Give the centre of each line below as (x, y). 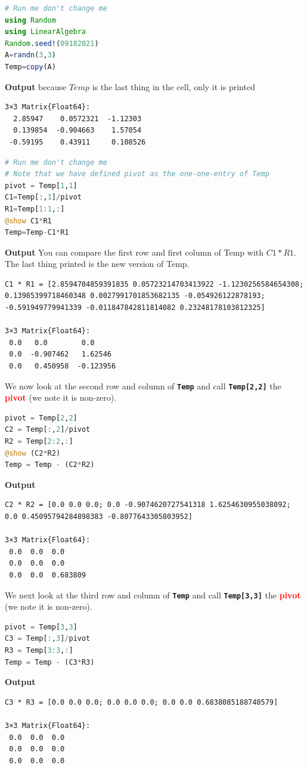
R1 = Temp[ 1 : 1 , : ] (35, 209)
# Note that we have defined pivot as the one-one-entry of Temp (137, 174)
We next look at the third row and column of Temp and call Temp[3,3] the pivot (153, 595)
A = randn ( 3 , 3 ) (30, 55)
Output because (36, 86)
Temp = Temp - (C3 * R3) (50, 662)
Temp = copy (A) (30, 67)
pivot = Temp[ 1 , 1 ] (41, 185)
